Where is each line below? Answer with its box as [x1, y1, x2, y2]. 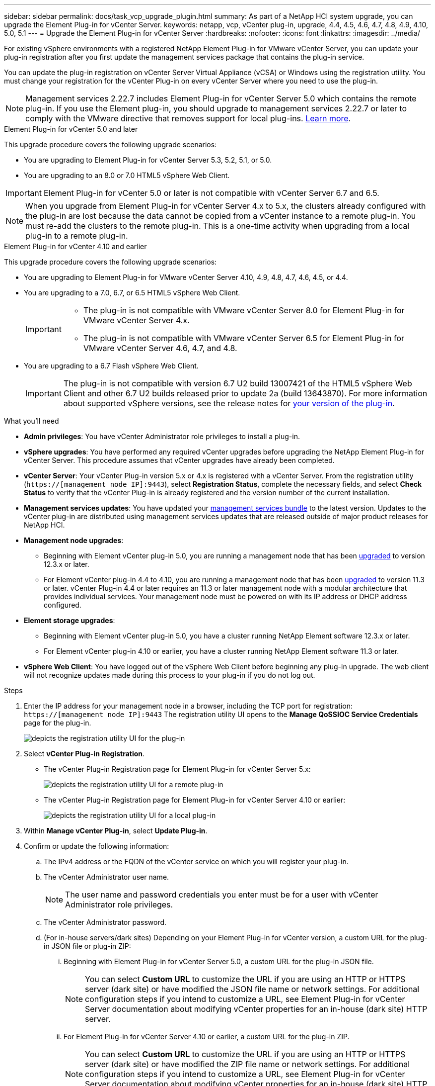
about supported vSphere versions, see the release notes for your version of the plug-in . [63, 398, 395, 408]
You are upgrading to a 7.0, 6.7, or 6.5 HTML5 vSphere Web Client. [24, 288, 240, 297]
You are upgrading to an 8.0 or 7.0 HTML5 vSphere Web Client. [24, 171, 230, 180]
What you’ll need [4, 417, 59, 425]
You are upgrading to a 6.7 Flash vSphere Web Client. [24, 362, 199, 370]
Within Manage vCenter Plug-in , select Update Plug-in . [24, 826, 208, 835]
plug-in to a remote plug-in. [25, 231, 128, 241]
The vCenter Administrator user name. [44, 873, 169, 881]
